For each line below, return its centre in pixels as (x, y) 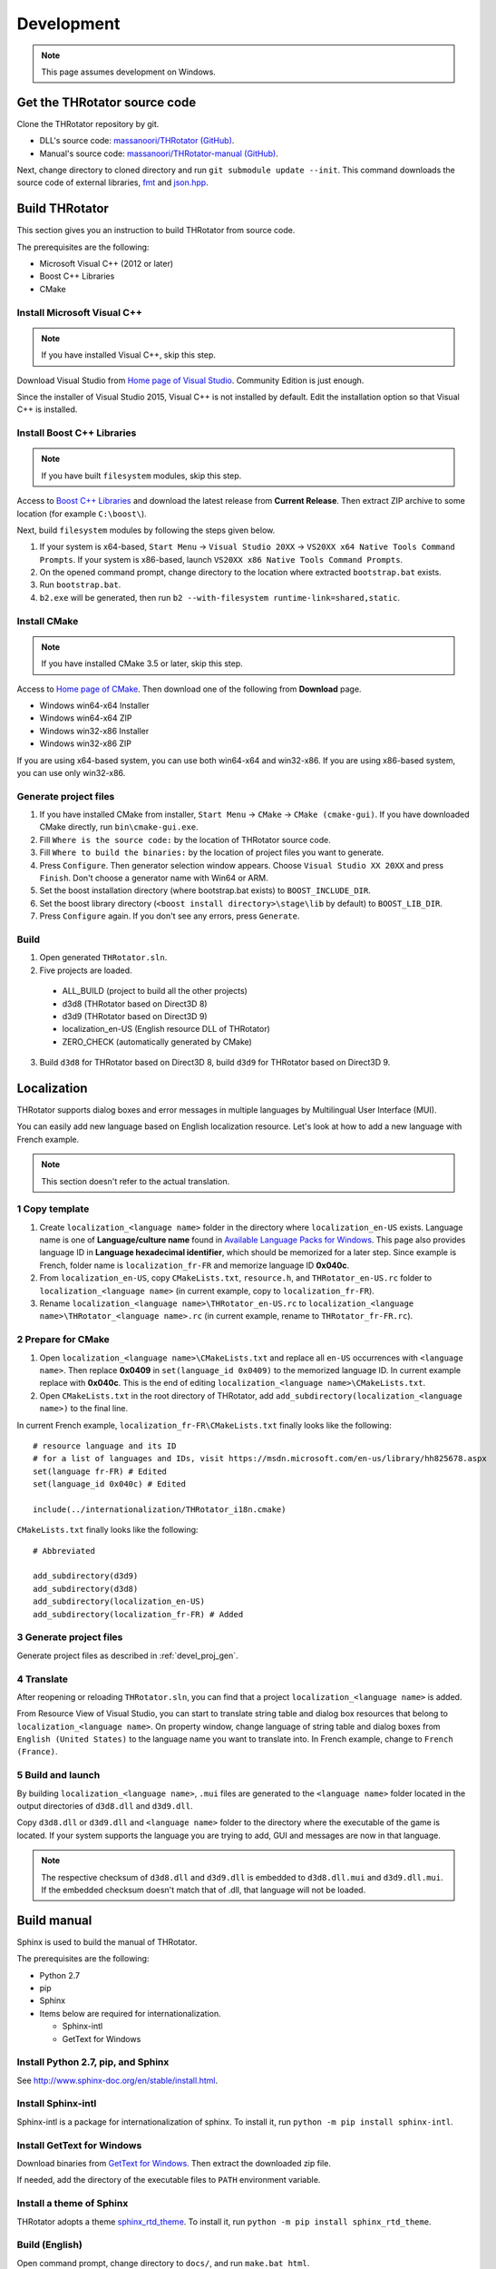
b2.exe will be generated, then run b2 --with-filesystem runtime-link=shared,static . (220, 597)
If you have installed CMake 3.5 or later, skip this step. (142, 663)
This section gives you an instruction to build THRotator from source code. (156, 231)
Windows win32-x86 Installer (94, 731)
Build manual (54, 1920)
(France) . (37, 1752)
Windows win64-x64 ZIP (86, 718)
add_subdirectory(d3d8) (86, 1589)
